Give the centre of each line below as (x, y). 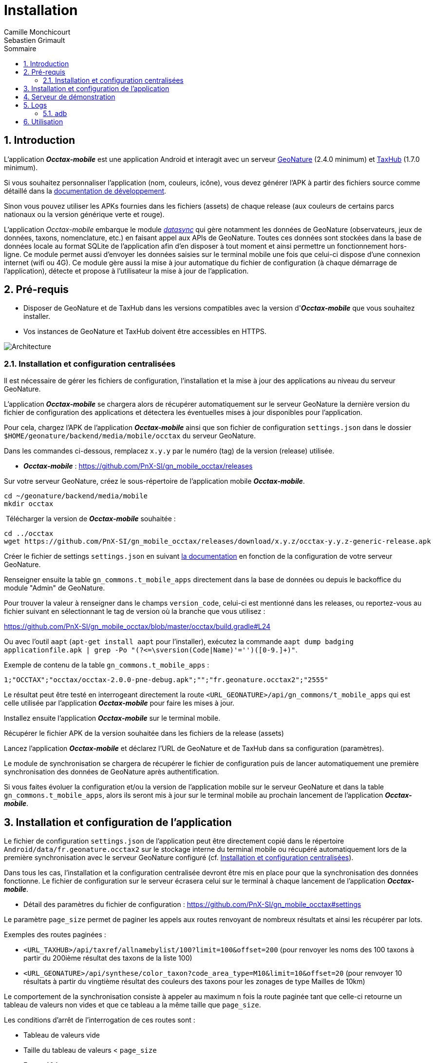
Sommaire (20, 48)
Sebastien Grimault (35, 40)
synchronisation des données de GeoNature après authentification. (112, 772)
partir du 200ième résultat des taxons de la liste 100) (108, 958)
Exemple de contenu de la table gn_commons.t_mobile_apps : (107, 665)
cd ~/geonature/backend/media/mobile (76, 496)
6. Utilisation (43, 121)
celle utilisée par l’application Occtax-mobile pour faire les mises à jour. (119, 703)
